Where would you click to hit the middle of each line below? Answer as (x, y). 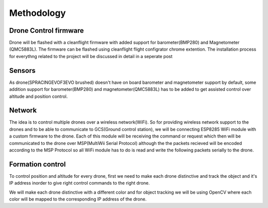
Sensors (22, 70)
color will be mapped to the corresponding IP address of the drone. (78, 199)
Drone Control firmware (47, 31)
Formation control (37, 164)
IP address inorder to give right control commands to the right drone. (79, 183)
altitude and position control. (38, 96)
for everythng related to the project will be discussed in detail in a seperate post (91, 56)
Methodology (37, 13)
